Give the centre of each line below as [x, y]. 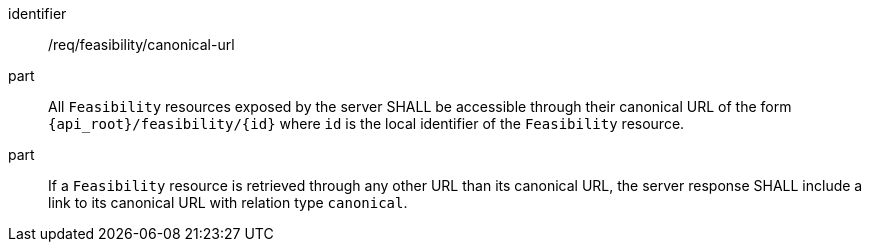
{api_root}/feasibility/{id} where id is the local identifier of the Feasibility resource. [366, 123]
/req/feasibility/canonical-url [141, 44]
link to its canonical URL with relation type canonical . [228, 202]
